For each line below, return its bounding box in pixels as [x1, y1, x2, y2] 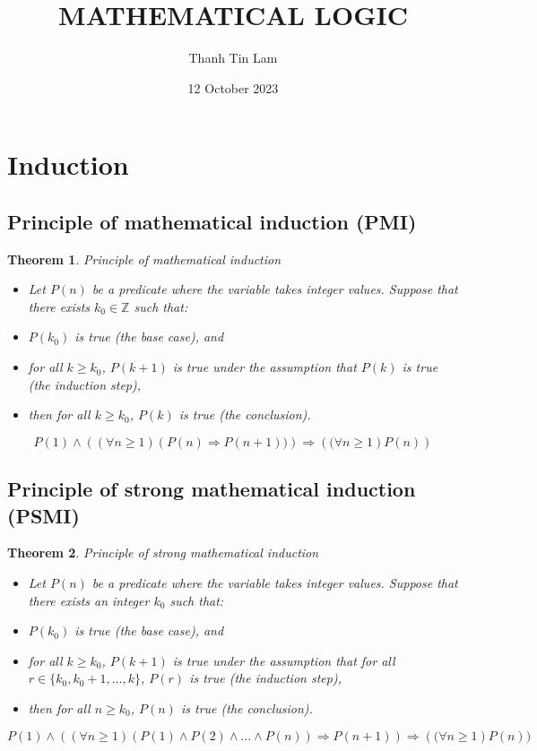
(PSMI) [7, 501, 80, 529]
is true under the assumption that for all [172, 651, 395, 669]
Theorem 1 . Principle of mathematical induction [7, 249, 281, 268]
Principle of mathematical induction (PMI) [7, 207, 417, 235]
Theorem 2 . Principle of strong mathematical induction [7, 543, 319, 562]
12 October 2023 [187, 78, 279, 97]
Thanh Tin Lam [188, 48, 278, 67]
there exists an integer [28, 591, 150, 609]
